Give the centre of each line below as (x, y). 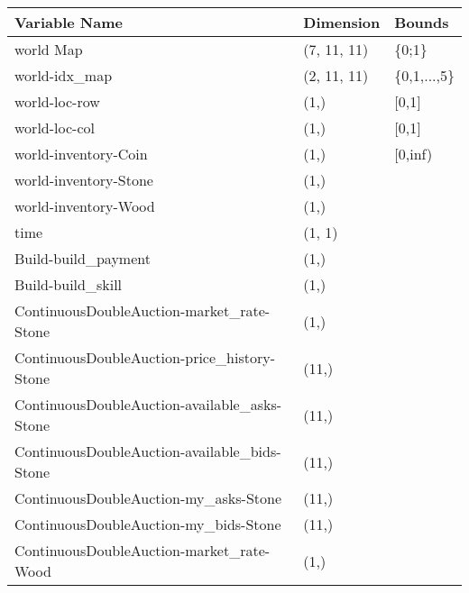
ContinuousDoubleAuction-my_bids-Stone (148, 524)
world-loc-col (55, 128)
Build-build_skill (69, 284)
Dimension (342, 22)
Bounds (422, 22)
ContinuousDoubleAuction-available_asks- (148, 404)
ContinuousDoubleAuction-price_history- (145, 357)
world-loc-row (57, 101)
